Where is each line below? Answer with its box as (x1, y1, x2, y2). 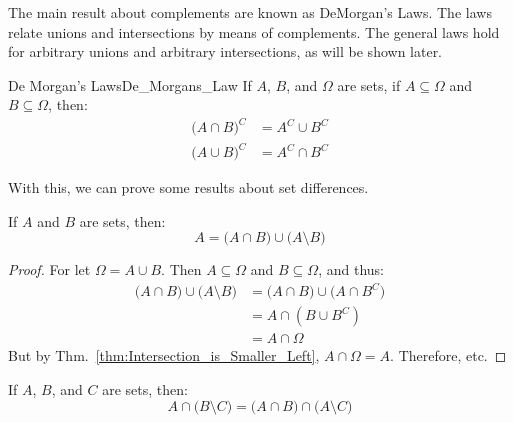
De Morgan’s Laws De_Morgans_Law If (8, 74, 252, 95)
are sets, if (337, 74, 401, 95)
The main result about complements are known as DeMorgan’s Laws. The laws (8, 2, 492, 22)
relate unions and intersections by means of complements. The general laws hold (8, 21, 500, 42)
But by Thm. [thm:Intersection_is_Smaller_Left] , (8, 345, 320, 366)
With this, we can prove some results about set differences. (8, 177, 369, 198)
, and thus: (318, 259, 384, 280)
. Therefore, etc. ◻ (390, 345, 507, 366)
